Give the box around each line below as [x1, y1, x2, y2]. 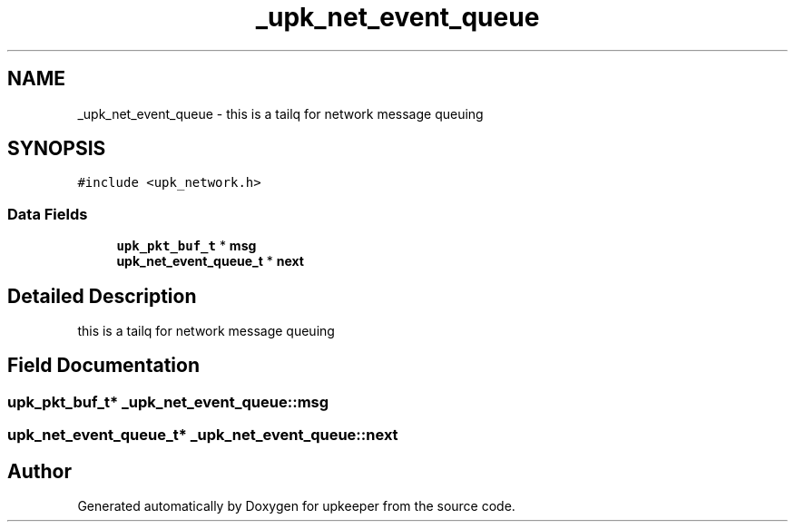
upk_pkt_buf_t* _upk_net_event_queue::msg [7, 392, 329, 411]
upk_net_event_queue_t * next [116, 253, 304, 269]
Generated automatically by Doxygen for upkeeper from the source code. [77, 498, 515, 514]
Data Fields [7, 204, 88, 223]
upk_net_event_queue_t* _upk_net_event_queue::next [7, 426, 398, 445]
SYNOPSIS [7, 137, 106, 161]
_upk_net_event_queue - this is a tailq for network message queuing [77, 105, 484, 122]
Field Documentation [7, 354, 200, 377]
